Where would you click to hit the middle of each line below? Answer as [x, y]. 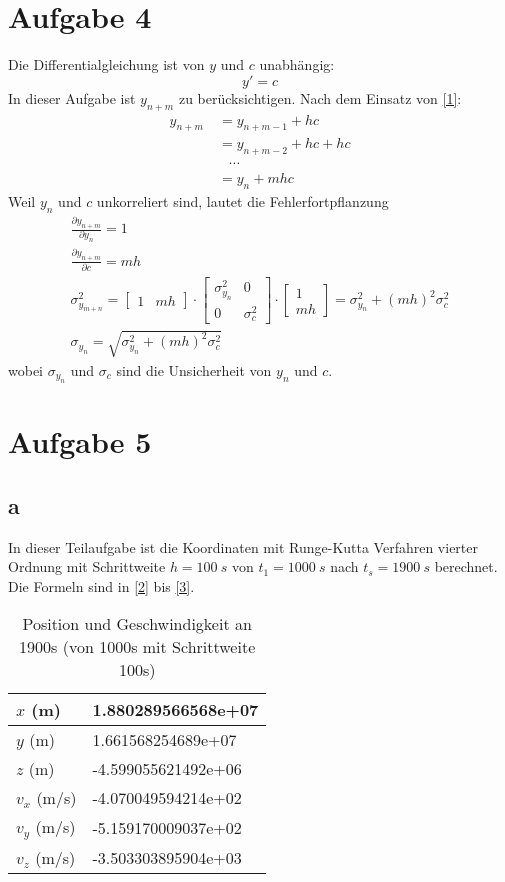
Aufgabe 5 [80, 441]
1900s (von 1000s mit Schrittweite [137, 647]
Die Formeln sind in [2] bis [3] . [101, 585]
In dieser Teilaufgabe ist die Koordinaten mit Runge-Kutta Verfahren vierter [243, 546]
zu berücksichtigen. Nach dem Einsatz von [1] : [320, 97]
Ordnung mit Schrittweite [87, 566]
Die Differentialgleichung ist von [106, 64]
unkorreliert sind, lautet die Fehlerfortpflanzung [242, 201]
